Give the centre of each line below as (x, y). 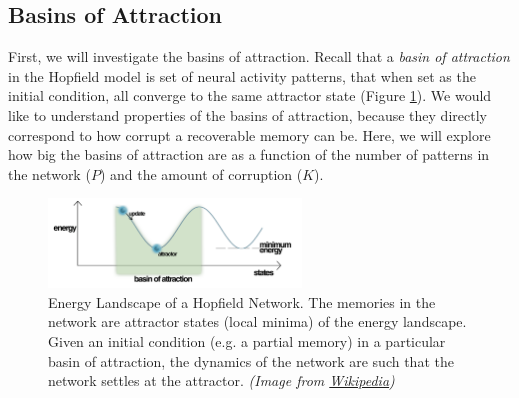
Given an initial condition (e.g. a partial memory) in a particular (247, 341)
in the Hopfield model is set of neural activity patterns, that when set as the (242, 75)
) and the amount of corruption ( (201, 173)
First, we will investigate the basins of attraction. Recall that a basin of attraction (259, 56)
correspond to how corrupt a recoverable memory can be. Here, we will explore (249, 134)
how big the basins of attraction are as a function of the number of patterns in (249, 154)
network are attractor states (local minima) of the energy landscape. (257, 321)
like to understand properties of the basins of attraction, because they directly (247, 114)
